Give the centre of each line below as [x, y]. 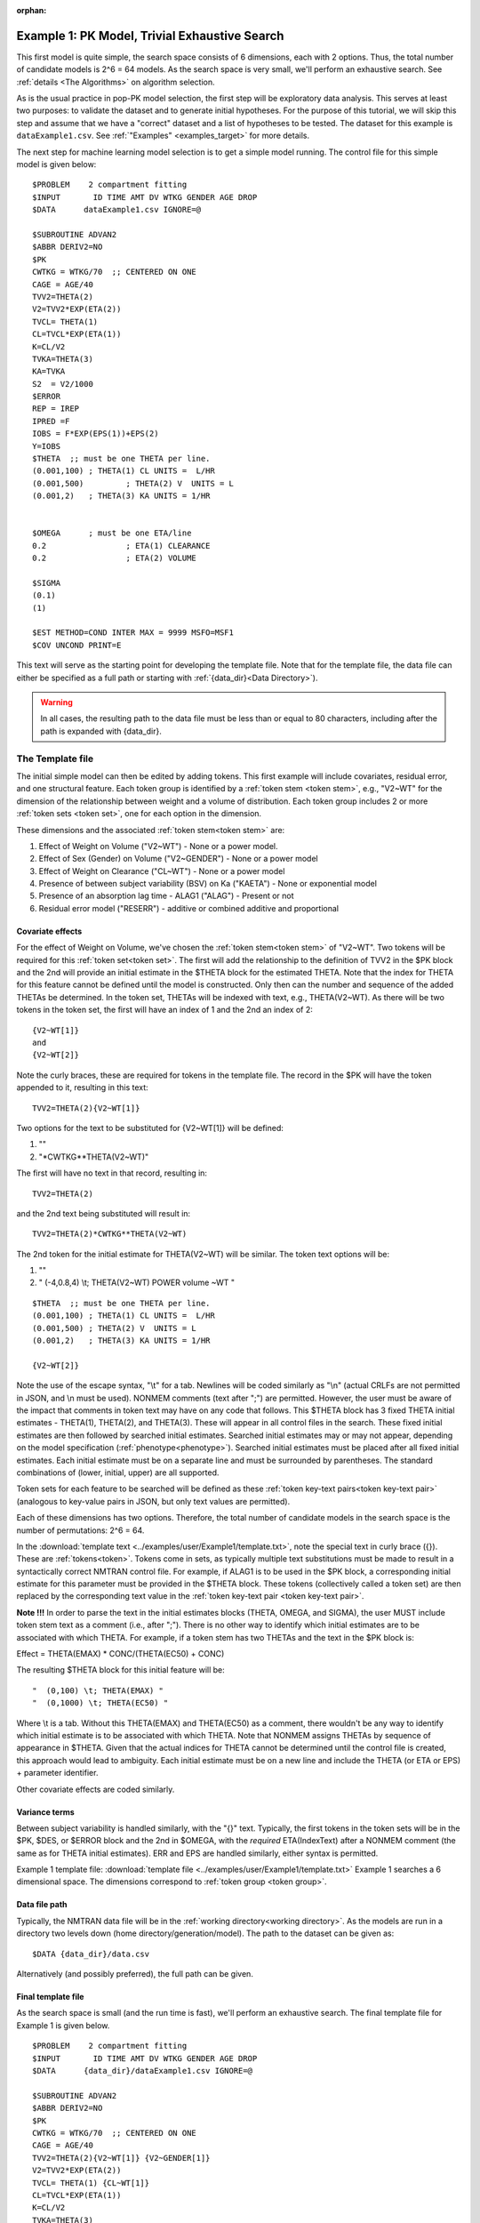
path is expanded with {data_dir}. [101, 731]
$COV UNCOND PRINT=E [77, 645]
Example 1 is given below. [63, 2025]
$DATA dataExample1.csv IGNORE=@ [117, 210]
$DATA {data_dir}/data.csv [91, 1954]
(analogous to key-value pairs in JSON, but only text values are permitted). [153, 1501]
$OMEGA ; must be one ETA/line [112, 533]
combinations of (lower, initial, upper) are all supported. [118, 1473]
